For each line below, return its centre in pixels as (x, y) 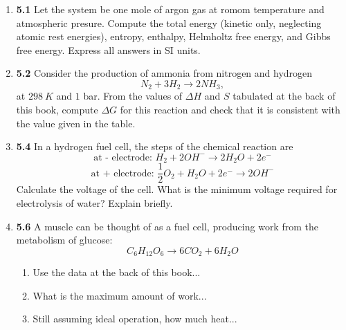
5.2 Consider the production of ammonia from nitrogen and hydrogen (164, 73)
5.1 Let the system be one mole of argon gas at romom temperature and (170, 9)
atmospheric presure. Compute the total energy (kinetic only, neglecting (169, 22)
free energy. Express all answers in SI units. (108, 49)
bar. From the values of (133, 96)
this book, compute (57, 110)
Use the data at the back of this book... (117, 272)
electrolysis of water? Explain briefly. (94, 202)
